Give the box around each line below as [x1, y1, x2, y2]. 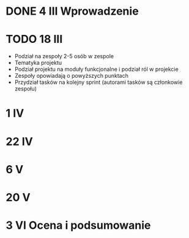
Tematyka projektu [14, 59, 62, 67]
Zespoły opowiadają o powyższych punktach [14, 72, 129, 80]
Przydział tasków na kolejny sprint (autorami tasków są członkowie [14, 78, 183, 86]
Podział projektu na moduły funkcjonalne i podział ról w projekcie [14, 65, 179, 73]
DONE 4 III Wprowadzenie [6, 4, 139, 18]
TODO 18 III [6, 32, 63, 46]
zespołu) [14, 85, 37, 92]
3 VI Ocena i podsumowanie [6, 218, 151, 232]
